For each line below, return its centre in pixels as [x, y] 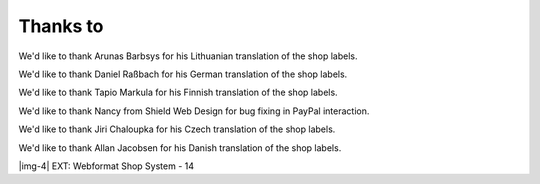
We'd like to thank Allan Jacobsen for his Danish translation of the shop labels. [180, 147]
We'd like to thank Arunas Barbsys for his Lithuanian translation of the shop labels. [188, 56]
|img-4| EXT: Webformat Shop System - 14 [106, 166]
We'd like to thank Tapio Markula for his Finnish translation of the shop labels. [178, 92]
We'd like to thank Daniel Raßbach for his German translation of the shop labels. [183, 74]
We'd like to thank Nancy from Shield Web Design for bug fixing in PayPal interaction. [194, 111]
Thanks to [61, 26]
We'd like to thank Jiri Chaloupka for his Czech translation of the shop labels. [177, 129]
